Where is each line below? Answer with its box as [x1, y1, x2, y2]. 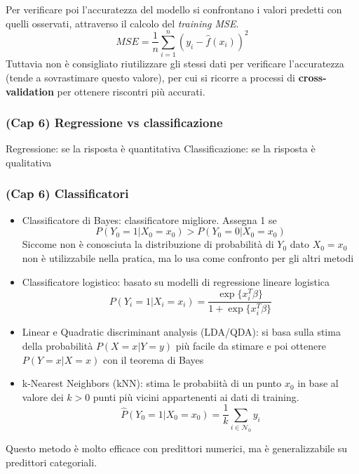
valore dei [22, 389, 64, 404]
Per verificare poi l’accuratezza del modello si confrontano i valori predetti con [6, 2, 342, 16]
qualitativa [6, 154, 52, 169]
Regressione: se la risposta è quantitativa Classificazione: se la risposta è [6, 141, 316, 156]
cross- [298, 70, 327, 84]
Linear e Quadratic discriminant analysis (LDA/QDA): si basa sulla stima [22, 324, 341, 339]
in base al [297, 376, 339, 390]
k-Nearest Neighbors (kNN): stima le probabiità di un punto [22, 376, 282, 390]
